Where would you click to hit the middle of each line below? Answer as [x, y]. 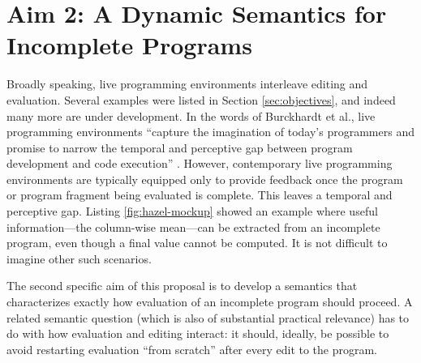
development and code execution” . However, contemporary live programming [200, 163]
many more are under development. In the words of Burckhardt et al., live [191, 115]
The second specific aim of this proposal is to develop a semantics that [182, 286]
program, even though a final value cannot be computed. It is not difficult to [197, 243]
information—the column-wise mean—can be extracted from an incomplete [193, 226]
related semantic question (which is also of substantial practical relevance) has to [208, 317]
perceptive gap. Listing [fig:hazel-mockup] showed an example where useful [192, 211]
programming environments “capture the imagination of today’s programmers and [210, 132]
